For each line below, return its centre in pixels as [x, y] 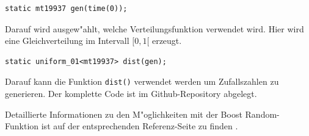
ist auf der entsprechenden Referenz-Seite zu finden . [140, 126]
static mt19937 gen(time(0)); [66, 9]
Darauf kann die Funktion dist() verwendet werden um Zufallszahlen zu [142, 81]
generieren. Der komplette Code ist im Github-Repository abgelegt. [131, 94]
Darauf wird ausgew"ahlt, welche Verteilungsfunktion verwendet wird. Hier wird [154, 28]
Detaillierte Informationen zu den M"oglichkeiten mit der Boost [124, 114]
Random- [262, 114]
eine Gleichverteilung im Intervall [67, 41]
